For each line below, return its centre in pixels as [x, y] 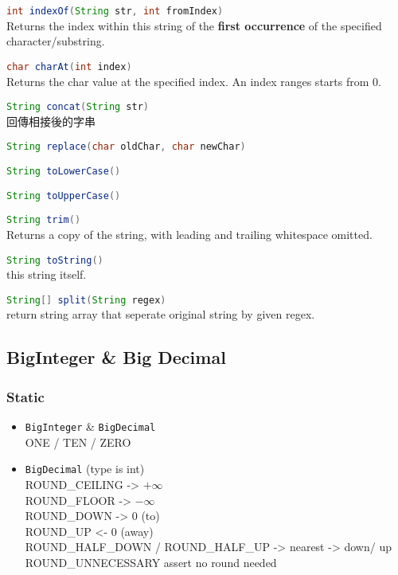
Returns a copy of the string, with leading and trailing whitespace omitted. [189, 234]
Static [25, 396]
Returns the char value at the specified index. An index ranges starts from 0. [194, 81]
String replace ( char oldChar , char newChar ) [126, 147]
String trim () [44, 220]
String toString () [55, 260]
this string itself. [47, 274]
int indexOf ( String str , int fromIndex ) [115, 11]
